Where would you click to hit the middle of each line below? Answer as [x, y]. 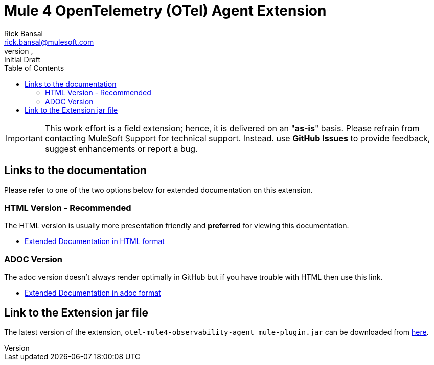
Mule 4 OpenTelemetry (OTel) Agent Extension [165, 11]
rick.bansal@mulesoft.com [49, 42]
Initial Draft [22, 59]
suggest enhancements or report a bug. [121, 148]
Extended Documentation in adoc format [93, 293]
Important [24, 138]
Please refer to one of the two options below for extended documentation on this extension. [158, 190]
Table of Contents [34, 68]
